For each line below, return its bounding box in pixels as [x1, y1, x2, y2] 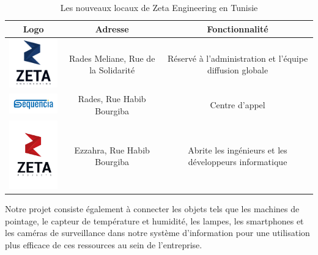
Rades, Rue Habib [78, 92, 146, 105]
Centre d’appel [210, 98, 265, 111]
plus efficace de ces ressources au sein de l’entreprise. [5, 238, 202, 251]
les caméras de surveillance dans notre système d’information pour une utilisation [5, 226, 310, 239]
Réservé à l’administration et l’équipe [168, 51, 308, 64]
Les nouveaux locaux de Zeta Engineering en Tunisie [60, 1, 258, 13]
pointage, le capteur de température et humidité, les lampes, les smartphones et [5, 214, 304, 227]
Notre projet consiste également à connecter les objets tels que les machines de [5, 202, 300, 215]
